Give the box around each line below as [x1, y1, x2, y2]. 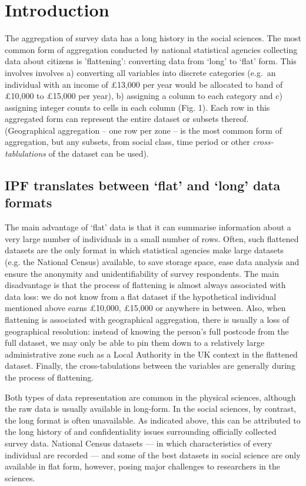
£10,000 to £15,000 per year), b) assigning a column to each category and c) [5, 90, 282, 102]
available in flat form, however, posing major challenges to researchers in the [5, 460, 280, 472]
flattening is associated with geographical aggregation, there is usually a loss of [5, 313, 290, 325]
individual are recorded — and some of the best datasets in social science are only [5, 448, 301, 461]
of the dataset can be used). [48, 147, 149, 160]
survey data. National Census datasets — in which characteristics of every [5, 437, 272, 449]
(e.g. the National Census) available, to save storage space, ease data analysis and [5, 256, 300, 268]
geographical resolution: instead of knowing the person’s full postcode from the [5, 325, 289, 337]
